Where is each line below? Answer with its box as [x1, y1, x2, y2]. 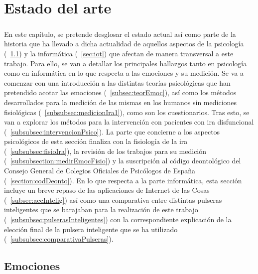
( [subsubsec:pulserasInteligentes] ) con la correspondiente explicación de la [4, 214, 232, 225]
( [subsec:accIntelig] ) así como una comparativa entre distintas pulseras [4, 194, 222, 205]
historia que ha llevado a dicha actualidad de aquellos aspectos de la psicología [4, 38, 244, 49]
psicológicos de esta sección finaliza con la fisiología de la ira [4, 136, 188, 146]
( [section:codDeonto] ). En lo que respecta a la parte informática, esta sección [4, 175, 242, 185]
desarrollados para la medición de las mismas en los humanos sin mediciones [4, 97, 237, 107]
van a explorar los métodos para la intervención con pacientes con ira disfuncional [4, 117, 254, 127]
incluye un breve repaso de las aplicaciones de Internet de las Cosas [4, 185, 210, 195]
